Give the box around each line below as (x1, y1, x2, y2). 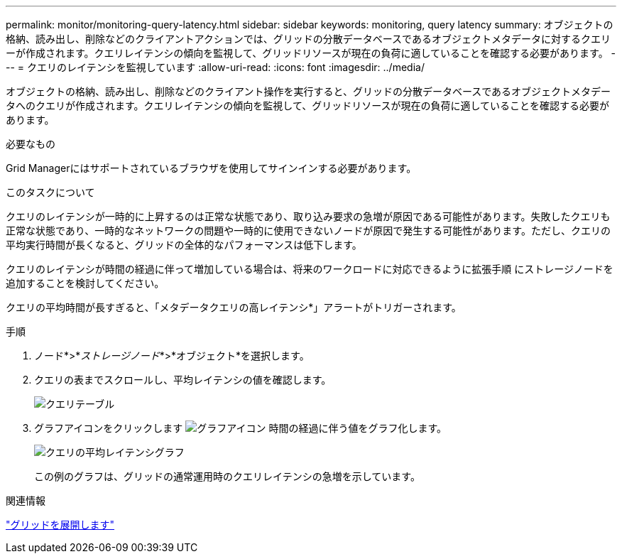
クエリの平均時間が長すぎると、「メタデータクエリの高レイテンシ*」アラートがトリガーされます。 (6, 301, 462, 313)
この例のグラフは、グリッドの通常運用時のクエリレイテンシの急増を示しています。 (34, 470, 420, 482)
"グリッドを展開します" (6, 519, 115, 531)
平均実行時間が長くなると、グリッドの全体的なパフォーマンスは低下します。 (6, 239, 362, 251)
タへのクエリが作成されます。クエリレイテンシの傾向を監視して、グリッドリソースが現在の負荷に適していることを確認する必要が (6, 99, 610, 112)
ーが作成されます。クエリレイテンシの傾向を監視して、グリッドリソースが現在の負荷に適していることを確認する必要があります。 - (6, 47, 616, 59)
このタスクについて (6, 186, 95, 198)
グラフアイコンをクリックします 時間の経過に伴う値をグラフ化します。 (34, 422, 447, 434)
